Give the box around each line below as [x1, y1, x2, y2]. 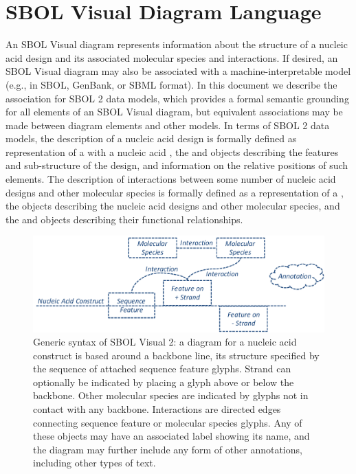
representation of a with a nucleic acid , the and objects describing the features [5, 144, 339, 159]
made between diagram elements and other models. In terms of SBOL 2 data [5, 117, 330, 132]
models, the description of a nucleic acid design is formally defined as [5, 131, 297, 146]
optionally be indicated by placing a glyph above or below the [33, 374, 294, 389]
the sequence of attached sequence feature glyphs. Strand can [33, 361, 291, 376]
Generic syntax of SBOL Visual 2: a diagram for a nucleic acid [33, 335, 297, 349]
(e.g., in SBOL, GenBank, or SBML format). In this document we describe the [5, 77, 337, 91]
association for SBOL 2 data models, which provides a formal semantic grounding [5, 91, 349, 105]
